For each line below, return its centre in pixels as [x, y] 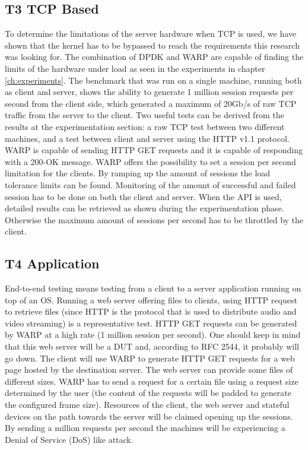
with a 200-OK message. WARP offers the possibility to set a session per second [150, 161]
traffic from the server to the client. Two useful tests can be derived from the [145, 115]
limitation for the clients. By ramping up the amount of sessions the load [138, 173]
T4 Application [52, 263]
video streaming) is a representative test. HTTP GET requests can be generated [151, 323]
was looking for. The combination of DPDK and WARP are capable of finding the [154, 57]
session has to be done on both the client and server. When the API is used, [143, 196]
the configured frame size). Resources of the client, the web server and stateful [147, 405]
